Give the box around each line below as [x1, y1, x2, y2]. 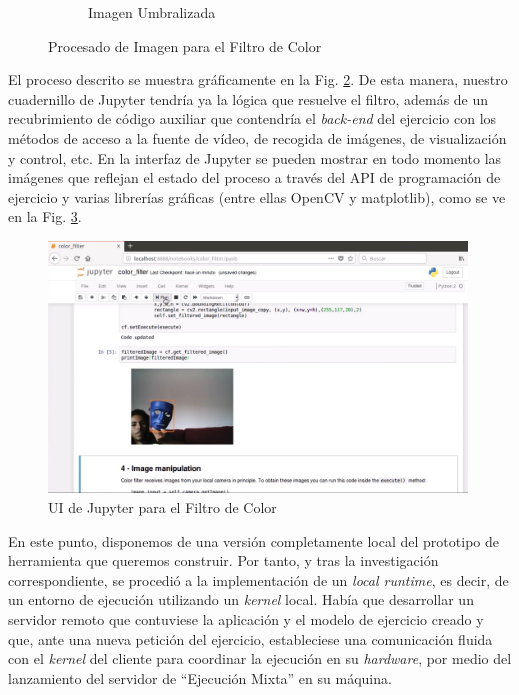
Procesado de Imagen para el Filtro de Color [48, 35, 322, 56]
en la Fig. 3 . [8, 206, 82, 227]
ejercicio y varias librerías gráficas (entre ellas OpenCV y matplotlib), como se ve [8, 186, 506, 207]
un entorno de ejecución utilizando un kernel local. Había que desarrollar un [8, 589, 474, 610]
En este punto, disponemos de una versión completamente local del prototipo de [8, 530, 499, 551]
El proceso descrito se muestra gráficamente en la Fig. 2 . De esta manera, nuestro [8, 69, 508, 90]
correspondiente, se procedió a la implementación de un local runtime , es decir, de [8, 569, 509, 590]
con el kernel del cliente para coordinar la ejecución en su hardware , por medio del [8, 648, 512, 669]
